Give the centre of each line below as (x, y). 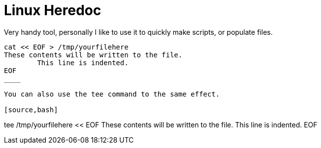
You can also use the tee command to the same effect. (112, 94)
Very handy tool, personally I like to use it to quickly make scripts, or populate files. (138, 32)
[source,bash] (31, 110)
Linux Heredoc (53, 10)
